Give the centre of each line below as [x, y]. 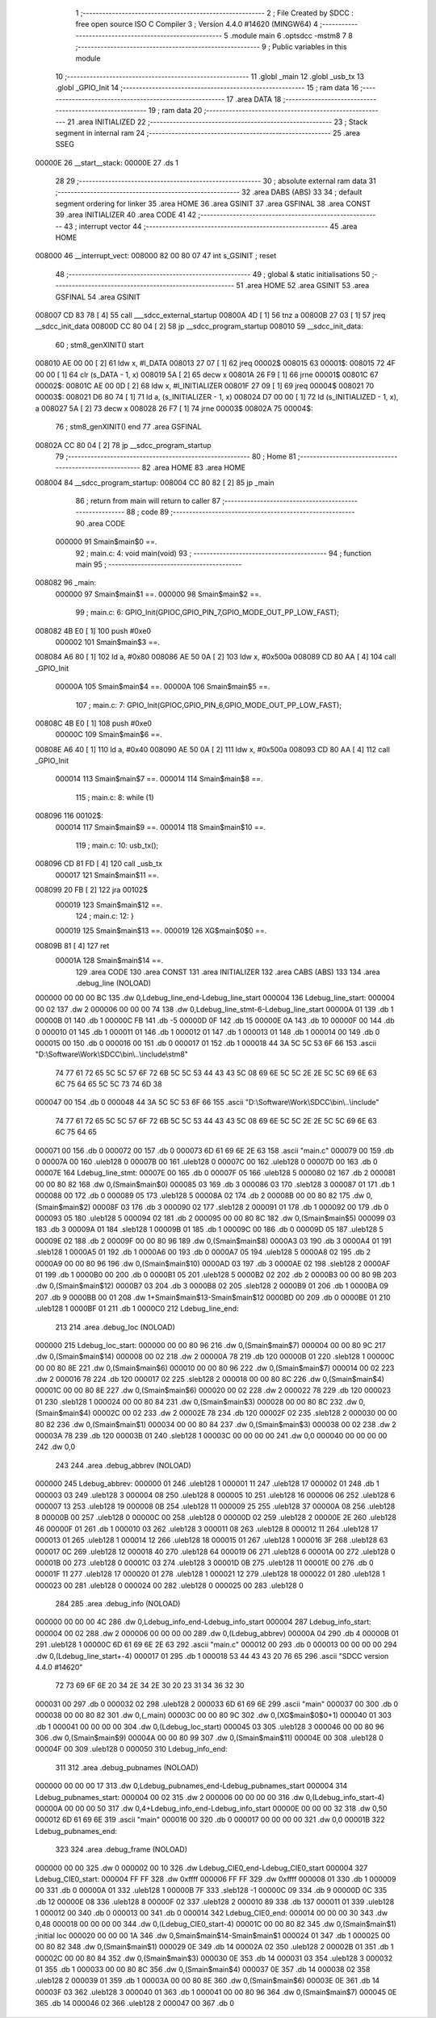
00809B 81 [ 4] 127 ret [72, 945]
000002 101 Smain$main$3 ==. [108, 642]
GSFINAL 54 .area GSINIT [98, 297]
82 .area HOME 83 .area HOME [194, 467]
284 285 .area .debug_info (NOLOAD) [118, 1604]
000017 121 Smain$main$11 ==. [107, 875]
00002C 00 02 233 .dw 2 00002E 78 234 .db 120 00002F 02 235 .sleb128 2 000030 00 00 [245, 1413]
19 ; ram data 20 [175, 111]
